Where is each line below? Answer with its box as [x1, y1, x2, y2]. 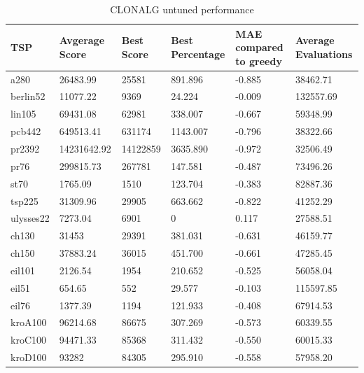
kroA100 [10, 315, 47, 330]
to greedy [235, 53, 282, 68]
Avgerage [59, 33, 105, 48]
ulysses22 [10, 211, 50, 225]
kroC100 [10, 332, 46, 347]
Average [295, 33, 335, 48]
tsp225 [10, 193, 38, 208]
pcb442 [10, 124, 41, 139]
